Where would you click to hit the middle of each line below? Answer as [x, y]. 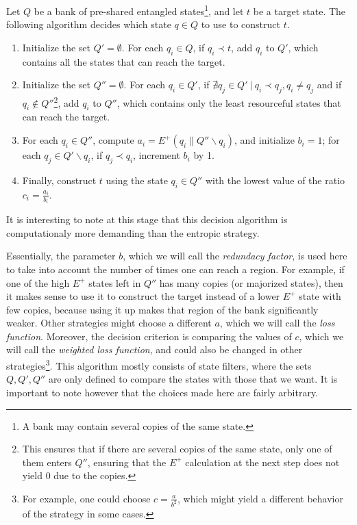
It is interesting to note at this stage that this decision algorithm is [147, 219]
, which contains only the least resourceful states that [229, 102]
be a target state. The [299, 11]
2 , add [66, 102]
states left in [115, 282]
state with [320, 296]
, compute [113, 140]
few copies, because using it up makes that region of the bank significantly [162, 309]
